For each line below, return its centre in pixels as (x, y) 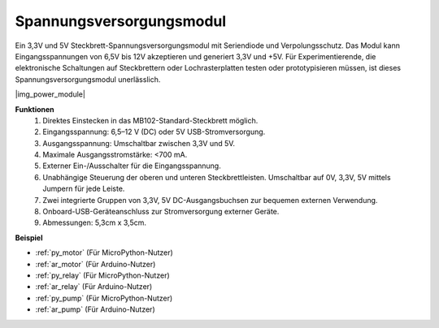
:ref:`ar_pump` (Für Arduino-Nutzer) (95, 309)
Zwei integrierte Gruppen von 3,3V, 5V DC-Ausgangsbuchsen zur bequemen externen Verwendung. (210, 200)
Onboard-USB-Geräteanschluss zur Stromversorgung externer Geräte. (161, 212)
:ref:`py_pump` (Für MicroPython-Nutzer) (104, 298)
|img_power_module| (50, 94)
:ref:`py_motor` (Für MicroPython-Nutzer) (104, 252)
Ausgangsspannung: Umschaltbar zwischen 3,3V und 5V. (139, 143)
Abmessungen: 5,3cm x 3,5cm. (94, 222)
